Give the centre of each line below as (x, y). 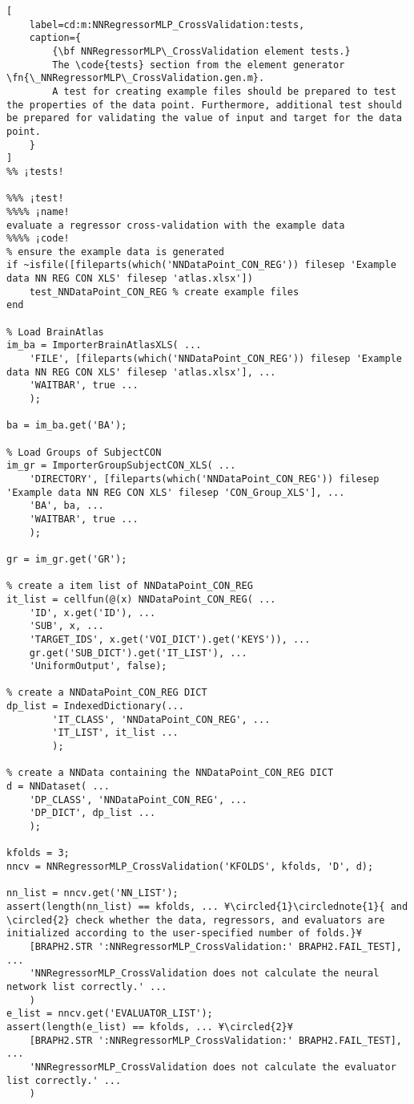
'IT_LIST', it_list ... (115, 733)
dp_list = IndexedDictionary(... (95, 706)
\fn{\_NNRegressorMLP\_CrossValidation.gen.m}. (136, 78)
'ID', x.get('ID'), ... (92, 613)
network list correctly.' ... (87, 986)
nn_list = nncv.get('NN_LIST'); (92, 893)
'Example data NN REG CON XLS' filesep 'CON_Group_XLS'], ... (176, 492)
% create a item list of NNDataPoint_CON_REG (130, 586)
